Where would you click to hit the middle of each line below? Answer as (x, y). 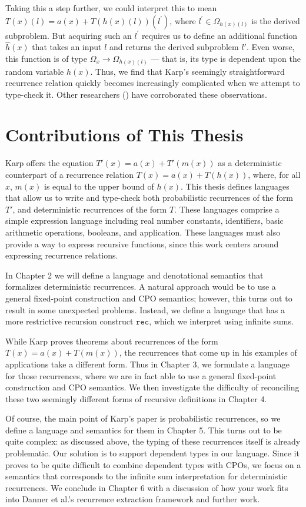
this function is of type (46, 58)
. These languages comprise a (227, 209)
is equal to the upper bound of (99, 186)
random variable (35, 71)
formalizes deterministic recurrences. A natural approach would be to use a (141, 286)
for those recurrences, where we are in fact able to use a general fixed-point (141, 375)
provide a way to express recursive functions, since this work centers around (142, 243)
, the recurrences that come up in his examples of (208, 352)
